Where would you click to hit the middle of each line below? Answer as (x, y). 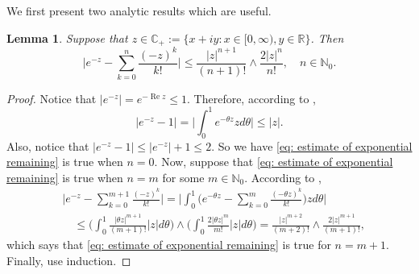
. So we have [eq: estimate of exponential (312, 145)
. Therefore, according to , (251, 98)
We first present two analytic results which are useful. (139, 11)
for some (183, 177)
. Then (327, 37)
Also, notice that (48, 145)
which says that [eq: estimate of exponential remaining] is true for (169, 245)
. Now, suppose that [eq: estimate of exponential (274, 162)
